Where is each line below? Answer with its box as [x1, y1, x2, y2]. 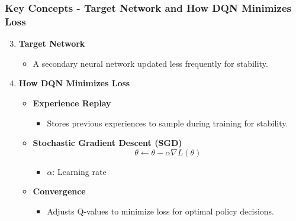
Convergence [33, 185, 86, 197]
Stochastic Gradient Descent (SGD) [33, 136, 182, 149]
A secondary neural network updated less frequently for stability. [33, 57, 268, 69]
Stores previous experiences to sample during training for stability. [47, 116, 288, 129]
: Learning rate [52, 165, 107, 177]
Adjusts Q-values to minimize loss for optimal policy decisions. [47, 204, 275, 217]
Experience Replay [33, 96, 111, 109]
